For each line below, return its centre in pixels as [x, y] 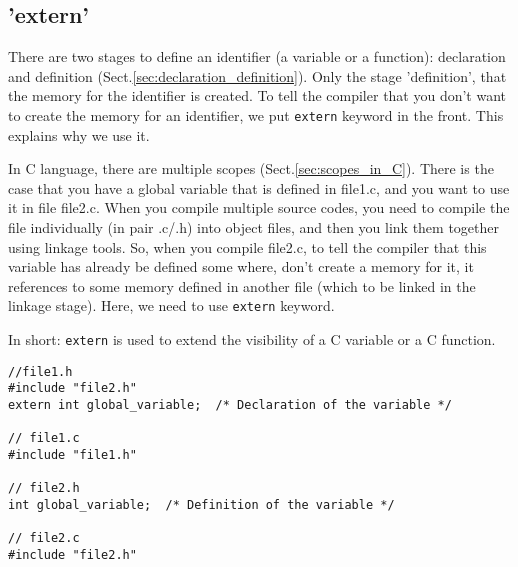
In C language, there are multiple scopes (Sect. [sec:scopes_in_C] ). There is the [251, 168]
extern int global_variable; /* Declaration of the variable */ [230, 405]
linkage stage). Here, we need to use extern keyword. [171, 305]
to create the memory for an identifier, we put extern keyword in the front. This [256, 114]
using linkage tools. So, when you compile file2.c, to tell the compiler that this [247, 246]
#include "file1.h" [72, 454]
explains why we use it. [79, 134]
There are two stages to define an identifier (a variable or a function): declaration [257, 56]
